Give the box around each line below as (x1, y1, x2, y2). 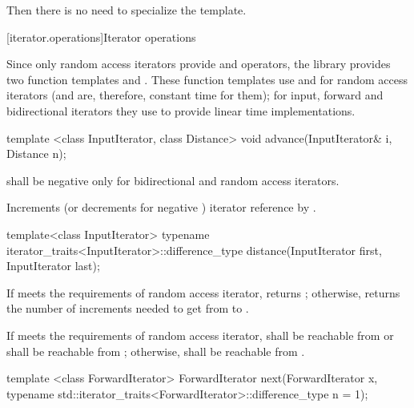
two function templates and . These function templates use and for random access (6, 71, 408, 87)
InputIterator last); (6, 257, 100, 274)
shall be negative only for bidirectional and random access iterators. (6, 172, 340, 188)
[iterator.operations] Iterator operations (6, 28, 196, 45)
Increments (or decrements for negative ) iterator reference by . (6, 199, 316, 216)
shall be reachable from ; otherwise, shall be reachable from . (6, 342, 305, 359)
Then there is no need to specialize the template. (6, 2, 247, 18)
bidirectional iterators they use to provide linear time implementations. (6, 102, 356, 119)
